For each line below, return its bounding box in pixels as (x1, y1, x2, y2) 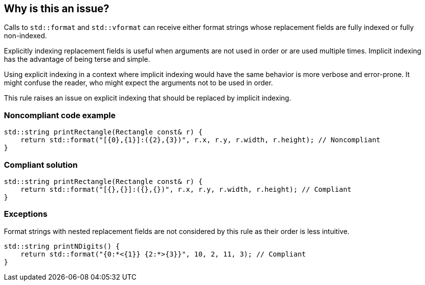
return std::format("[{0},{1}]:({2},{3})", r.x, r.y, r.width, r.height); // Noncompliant (20, 136, 381, 144)
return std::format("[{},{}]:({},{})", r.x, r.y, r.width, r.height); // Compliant (20, 185, 352, 193)
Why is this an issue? (4, 2, 109, 15)
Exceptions (4, 209, 48, 219)
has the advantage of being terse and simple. (4, 55, 150, 64)
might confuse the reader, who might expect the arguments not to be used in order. (4, 78, 273, 87)
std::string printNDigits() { (4, 242, 120, 250)
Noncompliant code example (4, 110, 116, 120)
